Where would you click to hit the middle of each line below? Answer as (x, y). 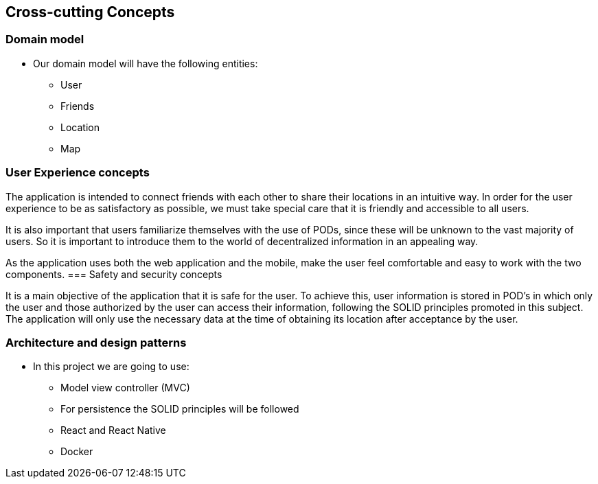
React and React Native (113, 430)
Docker (77, 452)
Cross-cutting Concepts (90, 12)
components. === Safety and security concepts (114, 274)
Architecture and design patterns (96, 342)
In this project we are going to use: (111, 367)
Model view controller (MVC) (125, 388)
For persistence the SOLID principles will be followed (180, 409)
